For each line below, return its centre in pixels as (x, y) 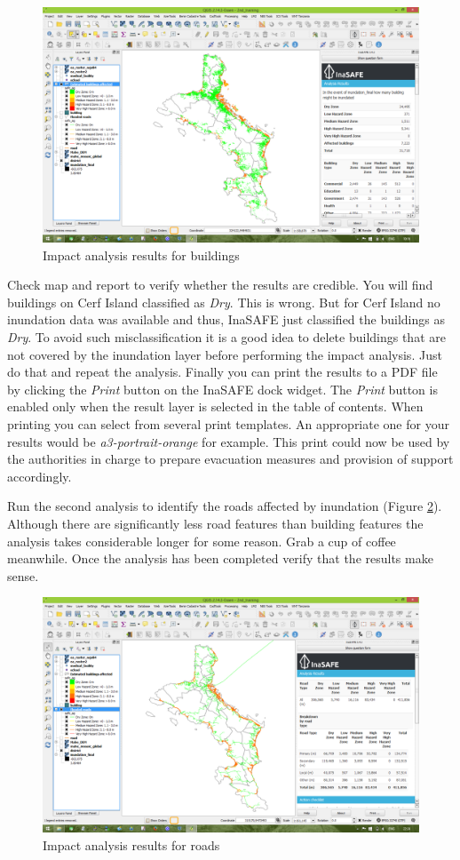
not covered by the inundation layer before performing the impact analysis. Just (225, 354)
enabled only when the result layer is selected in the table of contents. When (215, 406)
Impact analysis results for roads (131, 844)
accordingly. (40, 476)
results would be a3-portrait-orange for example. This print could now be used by (229, 441)
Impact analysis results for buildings (141, 255)
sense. (23, 575)
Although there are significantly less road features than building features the (215, 523)
